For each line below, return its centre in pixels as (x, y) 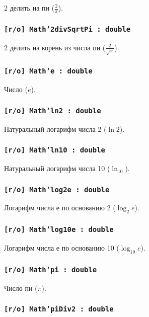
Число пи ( (21, 288)
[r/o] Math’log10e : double (59, 230)
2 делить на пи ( (29, 8)
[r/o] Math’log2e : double (57, 189)
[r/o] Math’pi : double (51, 269)
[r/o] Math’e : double (48, 71)
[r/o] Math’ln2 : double (53, 110)
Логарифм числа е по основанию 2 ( (60, 208)
